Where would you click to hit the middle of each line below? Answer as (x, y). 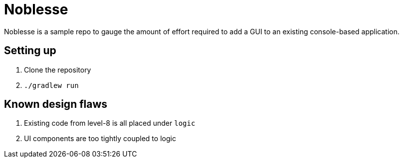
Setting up (30, 51)
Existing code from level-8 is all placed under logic (110, 123)
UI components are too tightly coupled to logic (100, 139)
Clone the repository (58, 70)
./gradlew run (51, 85)
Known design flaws (56, 104)
